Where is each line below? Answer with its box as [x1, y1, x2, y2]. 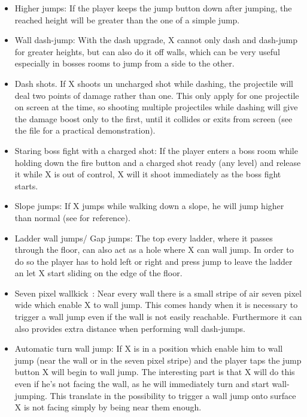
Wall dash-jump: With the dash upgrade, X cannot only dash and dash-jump [14, 34, 297, 46]
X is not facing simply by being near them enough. [14, 401, 202, 413]
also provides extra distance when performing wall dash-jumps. [14, 322, 245, 334]
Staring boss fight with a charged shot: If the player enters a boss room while [14, 144, 298, 156]
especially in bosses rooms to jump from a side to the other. [14, 57, 235, 69]
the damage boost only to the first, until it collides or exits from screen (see [14, 112, 293, 125]
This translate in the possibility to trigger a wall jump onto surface [50, 389, 296, 401]
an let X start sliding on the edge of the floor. [14, 267, 183, 279]
